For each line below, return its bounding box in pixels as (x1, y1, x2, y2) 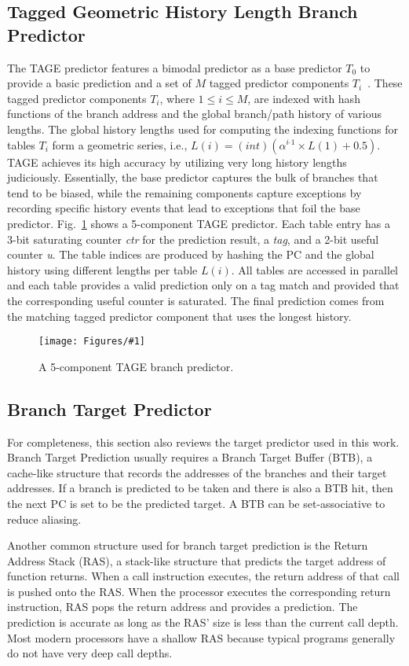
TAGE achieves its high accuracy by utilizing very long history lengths (7, 153, 347, 170)
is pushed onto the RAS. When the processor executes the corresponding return (7, 583, 391, 599)
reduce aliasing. (7, 510, 82, 527)
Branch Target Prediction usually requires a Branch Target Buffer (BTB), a (7, 449, 373, 465)
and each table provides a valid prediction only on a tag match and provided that (7, 277, 400, 293)
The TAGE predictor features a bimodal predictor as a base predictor (7, 59, 342, 75)
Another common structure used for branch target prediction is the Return (7, 537, 368, 554)
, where (159, 90, 195, 106)
